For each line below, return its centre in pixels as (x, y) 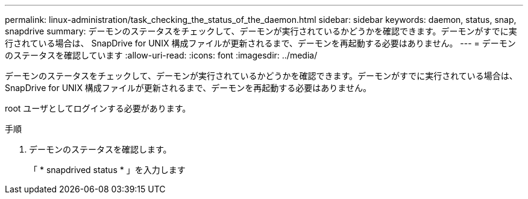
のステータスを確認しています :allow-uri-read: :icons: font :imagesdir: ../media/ (161, 55)
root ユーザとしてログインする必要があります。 (98, 108)
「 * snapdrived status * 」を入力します (107, 170)
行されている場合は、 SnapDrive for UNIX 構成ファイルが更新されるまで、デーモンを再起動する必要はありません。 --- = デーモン (260, 43)
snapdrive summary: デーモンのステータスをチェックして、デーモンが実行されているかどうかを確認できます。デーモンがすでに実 (261, 31)
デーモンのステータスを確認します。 (100, 149)
